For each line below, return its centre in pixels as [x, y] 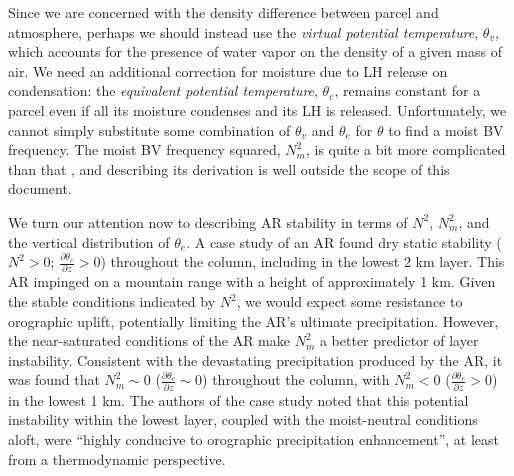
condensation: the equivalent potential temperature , [163, 90]
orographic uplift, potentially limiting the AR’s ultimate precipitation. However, [253, 320]
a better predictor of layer [399, 340]
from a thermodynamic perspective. [117, 458]
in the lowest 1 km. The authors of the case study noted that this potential [238, 399]
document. [40, 188]
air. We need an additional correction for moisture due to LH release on [228, 70]
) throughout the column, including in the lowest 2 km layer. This [302, 261]
